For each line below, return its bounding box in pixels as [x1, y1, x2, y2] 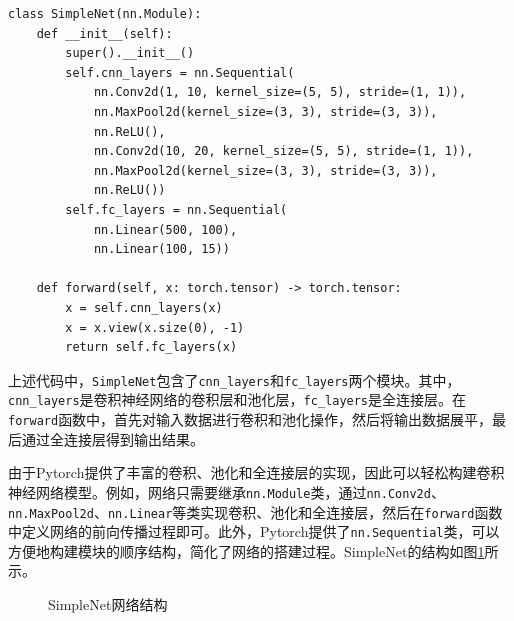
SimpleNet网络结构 [48, 594, 168, 614]
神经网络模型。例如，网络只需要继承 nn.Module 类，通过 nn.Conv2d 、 [8, 481, 445, 502]
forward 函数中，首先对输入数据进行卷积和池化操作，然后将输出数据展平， [8, 409, 493, 429]
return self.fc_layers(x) [65, 340, 238, 355]
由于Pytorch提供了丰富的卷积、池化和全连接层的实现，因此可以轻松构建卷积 [8, 462, 505, 483]
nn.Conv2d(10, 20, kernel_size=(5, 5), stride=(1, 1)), [93, 144, 474, 159]
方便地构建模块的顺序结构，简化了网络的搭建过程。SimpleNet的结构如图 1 [8, 540, 485, 561]
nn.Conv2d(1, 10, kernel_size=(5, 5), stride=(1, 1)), [93, 85, 467, 100]
